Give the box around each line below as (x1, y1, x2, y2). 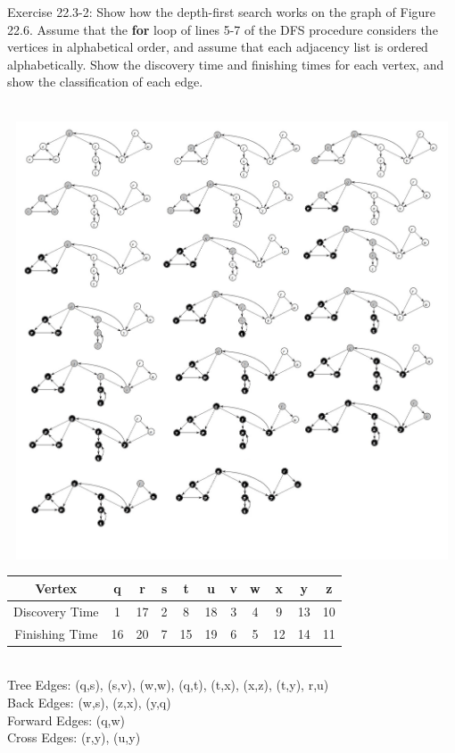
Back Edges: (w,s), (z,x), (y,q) (7, 692, 171, 711)
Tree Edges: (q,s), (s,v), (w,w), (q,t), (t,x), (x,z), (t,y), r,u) (7, 675, 329, 694)
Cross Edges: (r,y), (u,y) (7, 728, 141, 747)
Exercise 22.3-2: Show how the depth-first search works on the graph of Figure (7, 3, 436, 21)
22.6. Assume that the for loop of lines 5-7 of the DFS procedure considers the (7, 20, 438, 38)
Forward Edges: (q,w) (7, 710, 126, 729)
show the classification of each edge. (7, 72, 203, 91)
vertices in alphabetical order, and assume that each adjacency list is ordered (7, 37, 428, 56)
